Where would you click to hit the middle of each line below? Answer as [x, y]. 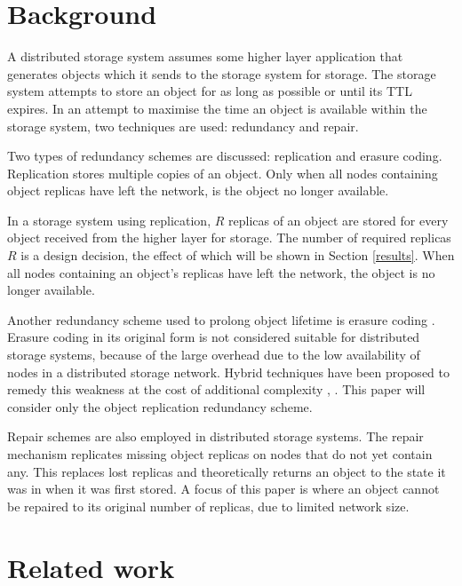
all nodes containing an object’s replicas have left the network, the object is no [221, 272]
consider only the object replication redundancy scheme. [160, 406]
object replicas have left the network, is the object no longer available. [198, 190]
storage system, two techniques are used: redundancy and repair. [183, 126]
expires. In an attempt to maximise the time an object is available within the [217, 108]
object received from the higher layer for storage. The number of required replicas [229, 238]
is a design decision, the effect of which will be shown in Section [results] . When [238, 255]
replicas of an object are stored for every [339, 220]
